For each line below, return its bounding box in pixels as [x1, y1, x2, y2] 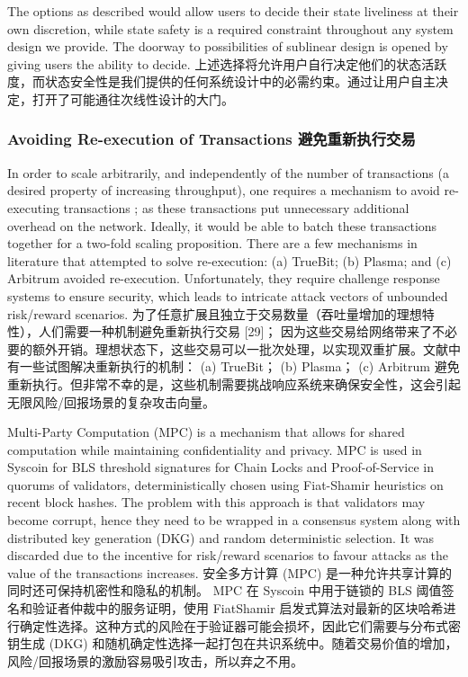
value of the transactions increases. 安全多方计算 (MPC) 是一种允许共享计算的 [7, 563, 453, 582]
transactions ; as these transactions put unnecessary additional [63, 198, 409, 217]
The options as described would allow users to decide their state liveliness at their [7, 2, 459, 20]
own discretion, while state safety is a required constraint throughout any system [7, 19, 454, 38]
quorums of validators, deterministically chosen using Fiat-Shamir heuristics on [7, 475, 444, 494]
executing [7, 198, 59, 217]
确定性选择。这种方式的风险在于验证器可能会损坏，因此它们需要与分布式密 [19, 616, 461, 635]
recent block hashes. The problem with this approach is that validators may [7, 493, 426, 512]
